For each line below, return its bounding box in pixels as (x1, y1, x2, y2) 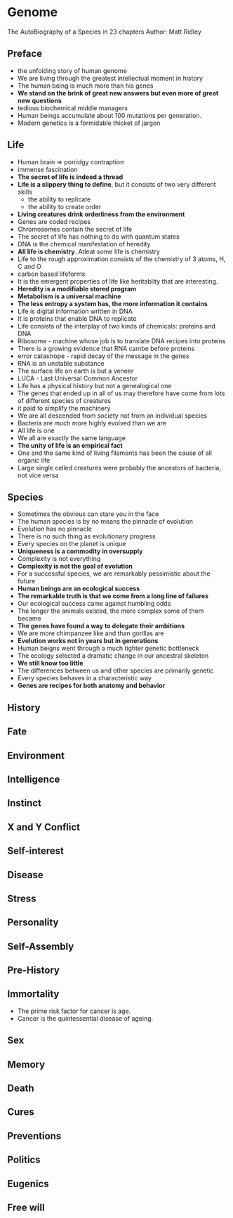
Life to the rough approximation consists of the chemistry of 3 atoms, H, (17, 254, 226, 263)
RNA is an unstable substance (17, 359, 105, 367)
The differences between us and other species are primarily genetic (17, 666, 214, 675)
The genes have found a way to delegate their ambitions (17, 622, 185, 630)
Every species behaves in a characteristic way (17, 674, 152, 682)
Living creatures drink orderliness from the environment (17, 210, 185, 218)
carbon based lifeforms (17, 270, 86, 278)
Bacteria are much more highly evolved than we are (17, 418, 167, 427)
